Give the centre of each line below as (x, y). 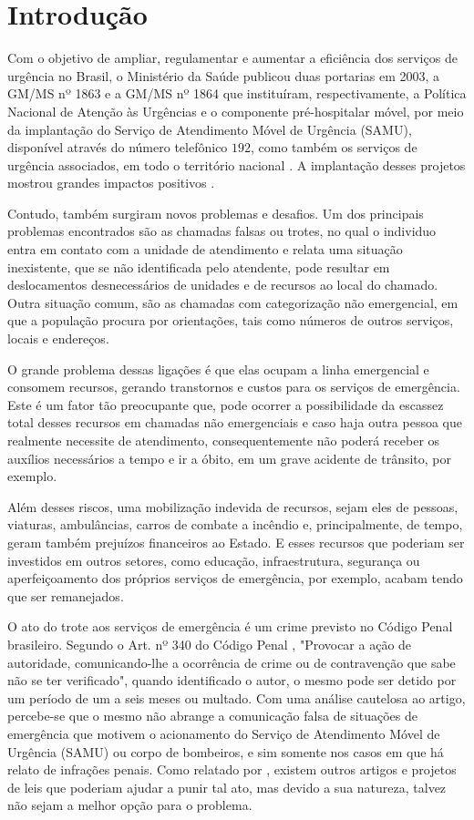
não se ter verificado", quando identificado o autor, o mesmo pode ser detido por (232, 680)
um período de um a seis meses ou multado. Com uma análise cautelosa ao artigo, (237, 697)
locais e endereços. (58, 338)
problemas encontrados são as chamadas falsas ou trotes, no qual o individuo (222, 231)
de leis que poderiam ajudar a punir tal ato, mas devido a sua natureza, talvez (227, 787)
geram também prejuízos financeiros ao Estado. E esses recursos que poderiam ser (236, 542)
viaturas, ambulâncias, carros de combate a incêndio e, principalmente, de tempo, (235, 524)
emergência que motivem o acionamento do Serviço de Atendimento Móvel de (224, 733)
